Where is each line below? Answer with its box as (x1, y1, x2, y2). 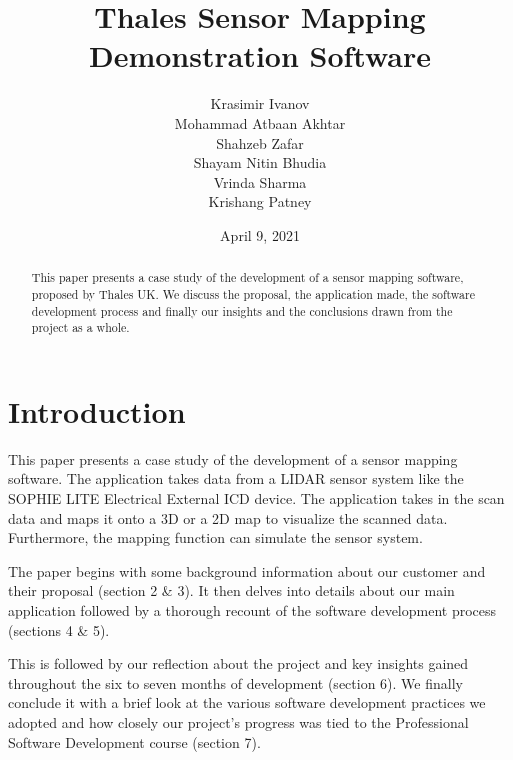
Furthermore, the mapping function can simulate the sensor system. (8, 527, 423, 548)
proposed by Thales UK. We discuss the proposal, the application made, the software (31, 285, 475, 302)
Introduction (8, 390, 186, 431)
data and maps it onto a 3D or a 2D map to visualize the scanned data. (8, 507, 448, 528)
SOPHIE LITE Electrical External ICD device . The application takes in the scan (8, 488, 505, 509)
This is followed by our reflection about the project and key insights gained (8, 653, 469, 674)
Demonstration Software (88, 35, 432, 76)
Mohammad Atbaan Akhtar (174, 112, 346, 133)
